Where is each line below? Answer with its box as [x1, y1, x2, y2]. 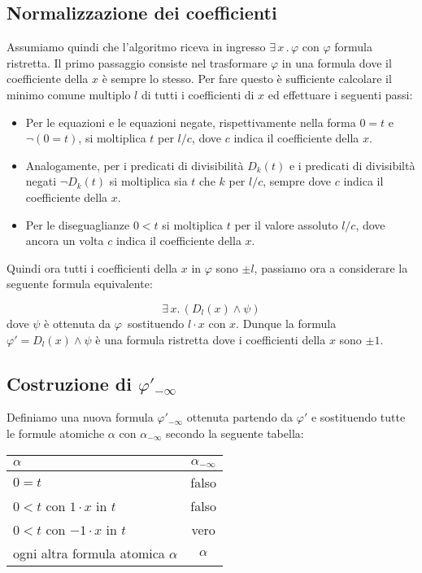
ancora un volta [25, 232, 104, 249]
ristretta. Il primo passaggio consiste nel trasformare [7, 54, 268, 71]
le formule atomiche [7, 424, 105, 441]
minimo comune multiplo [7, 85, 131, 103]
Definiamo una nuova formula [7, 409, 154, 426]
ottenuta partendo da [186, 409, 294, 426]
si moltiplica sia [109, 173, 188, 190]
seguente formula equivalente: [7, 275, 153, 292]
